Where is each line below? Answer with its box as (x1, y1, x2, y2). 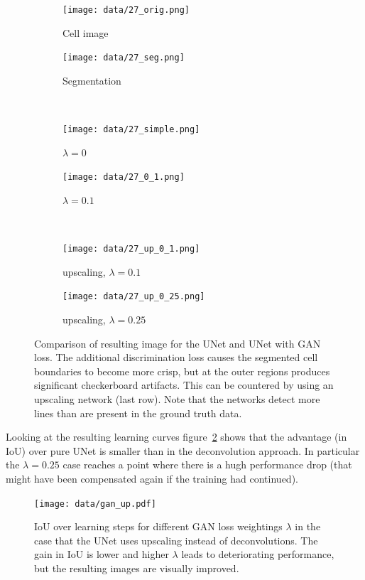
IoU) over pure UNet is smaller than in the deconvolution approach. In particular (6, 443, 360, 458)
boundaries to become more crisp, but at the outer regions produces (34, 363, 330, 378)
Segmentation (62, 72, 121, 87)
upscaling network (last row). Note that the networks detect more (34, 392, 320, 407)
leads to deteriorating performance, (181, 547, 334, 562)
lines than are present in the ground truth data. (34, 405, 242, 420)
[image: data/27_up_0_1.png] (62, 244, 200, 254)
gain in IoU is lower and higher (34, 547, 169, 562)
